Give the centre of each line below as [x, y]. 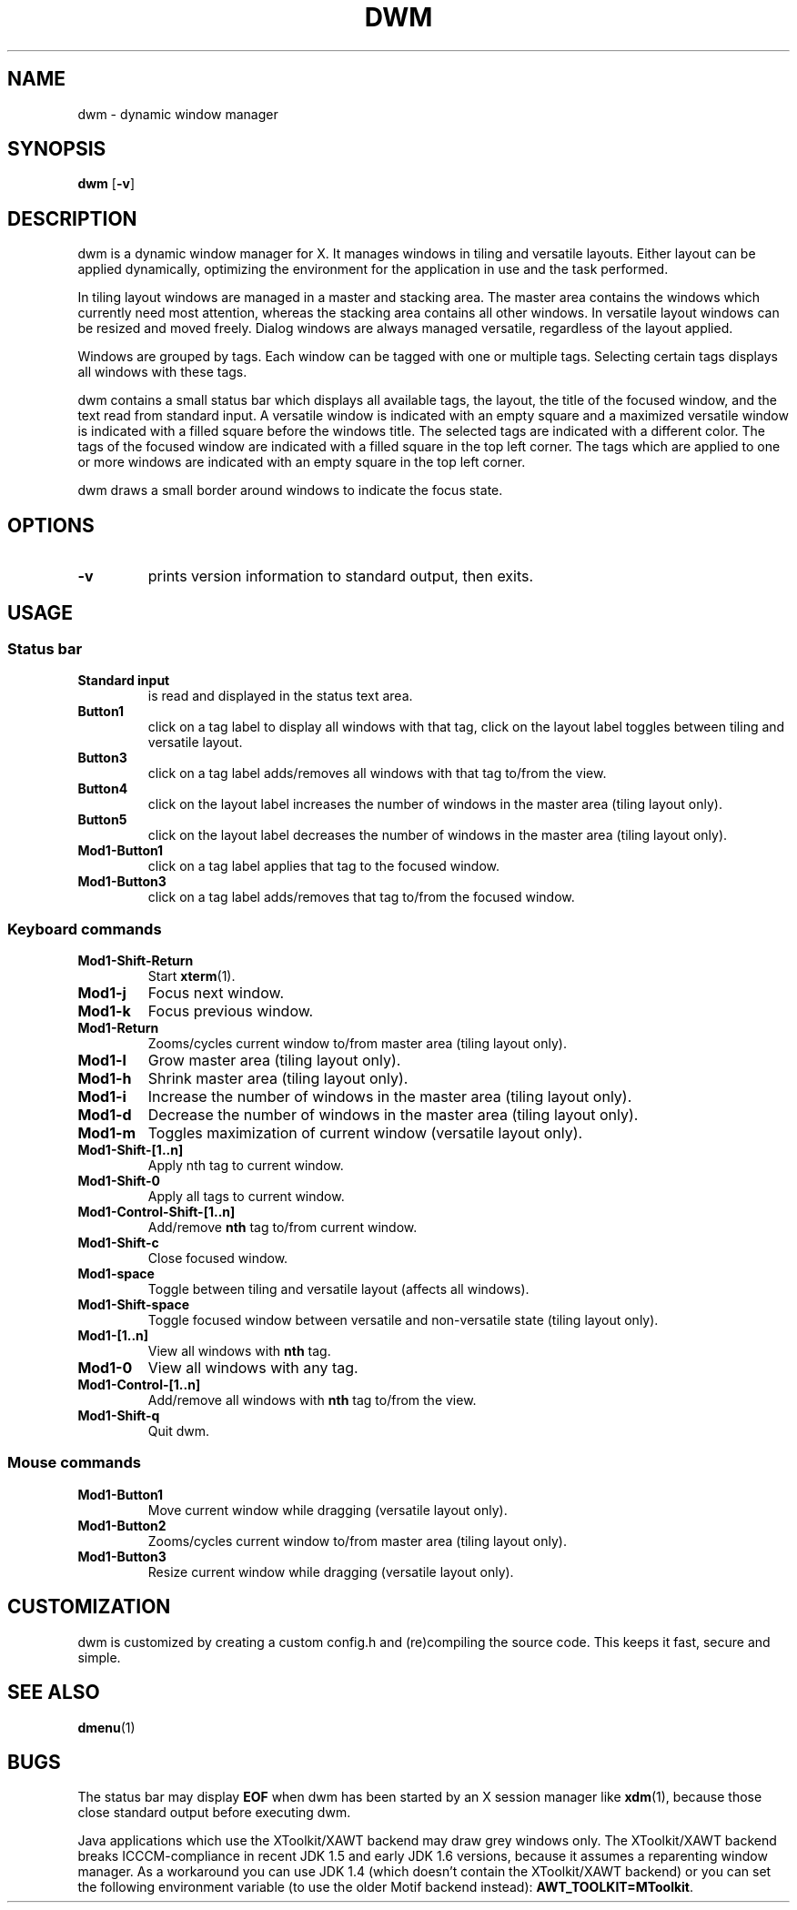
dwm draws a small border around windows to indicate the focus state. [290, 490]
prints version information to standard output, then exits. [341, 576]
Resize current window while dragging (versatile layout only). [331, 1571]
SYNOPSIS [57, 149]
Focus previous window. [231, 1011]
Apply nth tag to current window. [246, 1166]
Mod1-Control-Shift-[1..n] [156, 1212]
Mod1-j [102, 993]
